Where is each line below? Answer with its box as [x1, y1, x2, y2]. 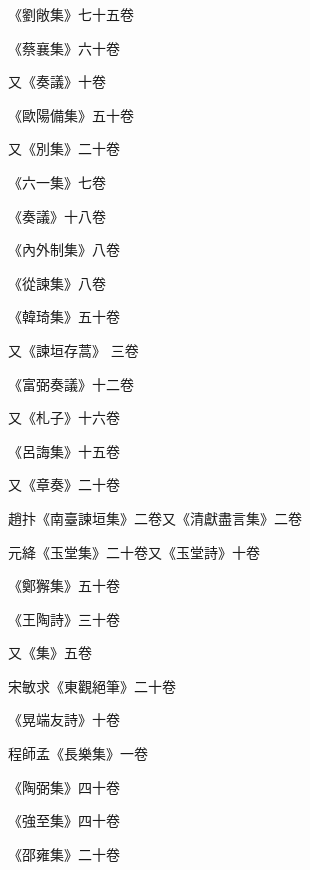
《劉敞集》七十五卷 [8, 4, 134, 24]
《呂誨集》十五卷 [8, 440, 120, 461]
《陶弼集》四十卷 [8, 776, 120, 797]
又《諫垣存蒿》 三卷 [8, 339, 139, 360]
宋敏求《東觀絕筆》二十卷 [8, 675, 176, 696]
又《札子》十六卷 [8, 407, 120, 428]
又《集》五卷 [8, 642, 92, 663]
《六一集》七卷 [8, 171, 106, 192]
